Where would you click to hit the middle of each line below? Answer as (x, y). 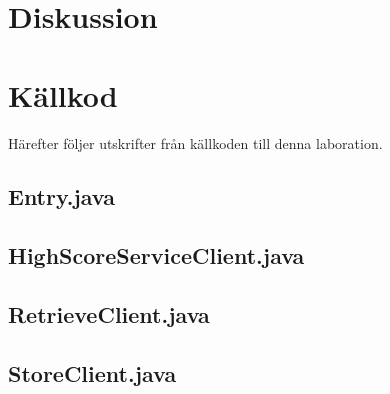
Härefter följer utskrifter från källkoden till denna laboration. (195, 142)
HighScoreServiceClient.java (156, 255)
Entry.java (61, 196)
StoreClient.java (92, 372)
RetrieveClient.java (109, 314)
